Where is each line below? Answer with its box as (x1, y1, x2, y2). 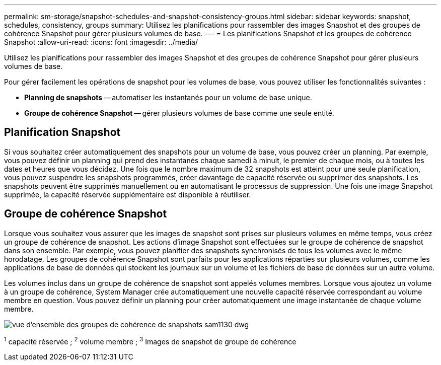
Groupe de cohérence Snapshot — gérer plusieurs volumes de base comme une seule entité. (24, 109, 334, 117)
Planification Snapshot (4, 126, 121, 139)
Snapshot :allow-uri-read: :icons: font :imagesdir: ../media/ (4, 38, 198, 46)
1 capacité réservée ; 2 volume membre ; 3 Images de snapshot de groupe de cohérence (4, 335, 297, 346)
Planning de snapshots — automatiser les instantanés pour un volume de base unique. (24, 93, 312, 102)
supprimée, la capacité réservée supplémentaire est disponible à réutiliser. (4, 190, 251, 199)
